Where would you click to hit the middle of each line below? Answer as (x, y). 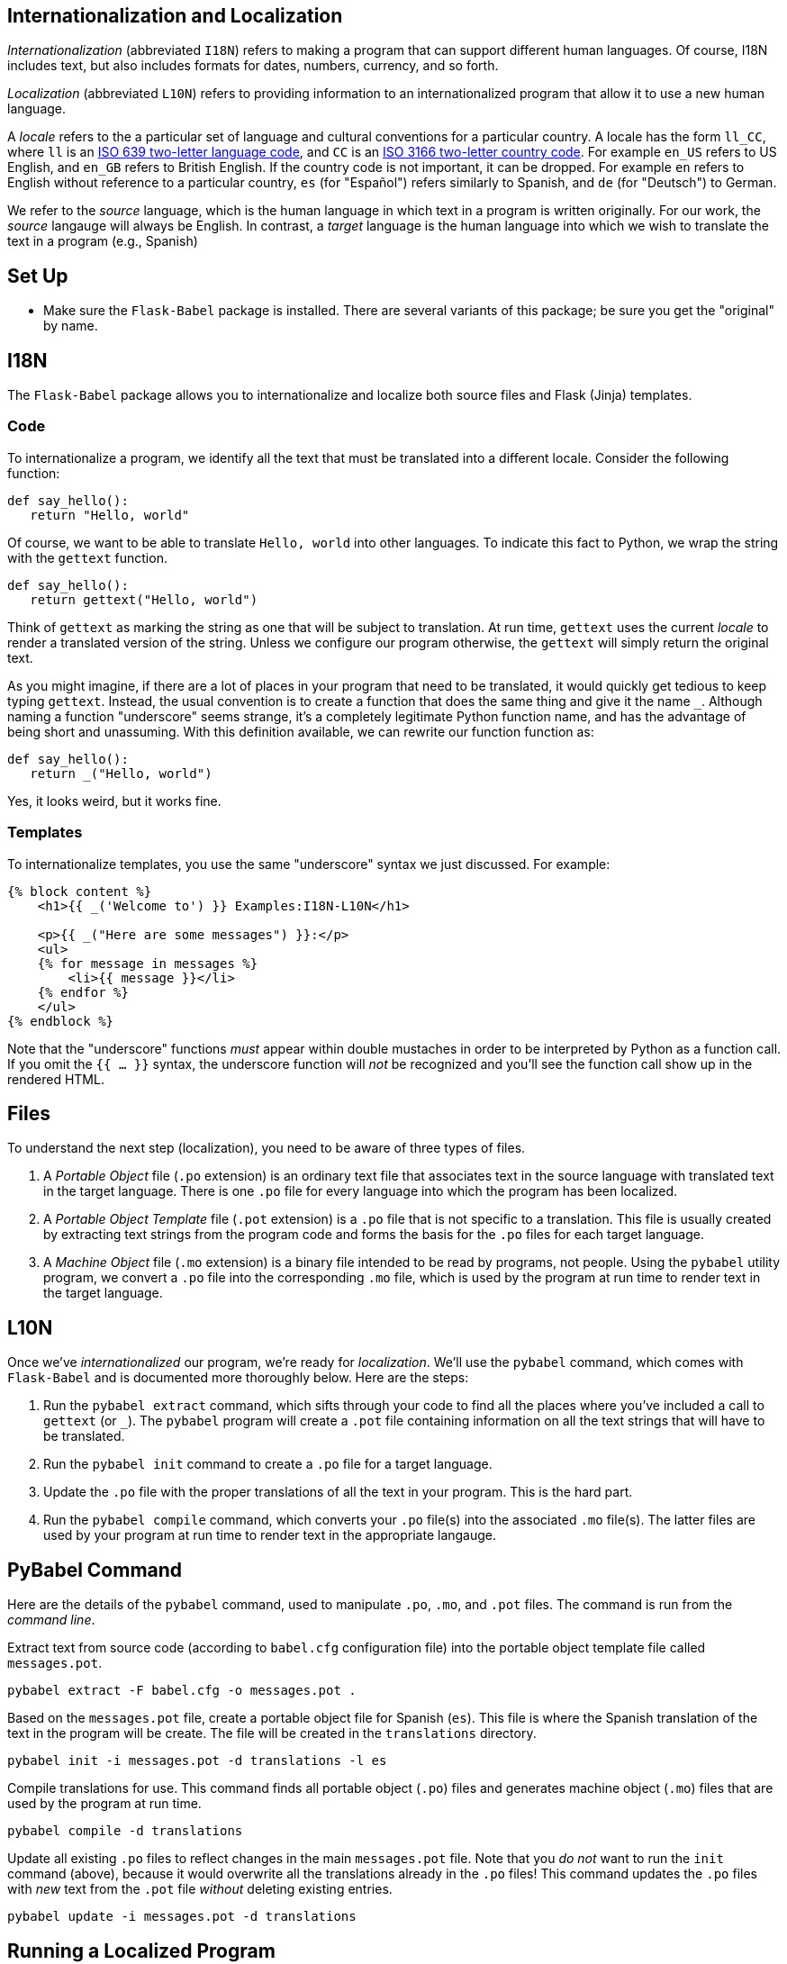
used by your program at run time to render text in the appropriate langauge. (270, 1535)
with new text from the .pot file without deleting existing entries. (200, 1889)
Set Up (38, 276)
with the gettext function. (87, 557)
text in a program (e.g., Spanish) (103, 241)
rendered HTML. (56, 1079)
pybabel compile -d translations (125, 1831)
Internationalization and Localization (175, 16)
